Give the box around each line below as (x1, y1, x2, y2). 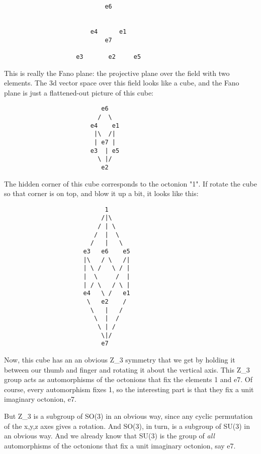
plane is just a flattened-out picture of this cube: (4, 87, 154, 98)
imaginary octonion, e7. (4, 394, 76, 404)
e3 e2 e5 (76, 53, 141, 60)
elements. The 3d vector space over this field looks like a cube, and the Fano (4, 77, 239, 88)
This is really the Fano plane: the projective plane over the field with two (4, 67, 230, 78)
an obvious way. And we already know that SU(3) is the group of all (4, 430, 215, 441)
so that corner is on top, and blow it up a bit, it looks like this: (4, 188, 199, 199)
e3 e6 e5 (83, 248, 130, 255)
